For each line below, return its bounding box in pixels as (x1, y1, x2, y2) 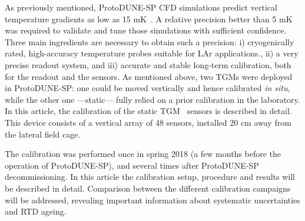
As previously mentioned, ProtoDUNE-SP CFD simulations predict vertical (5, 1, 277, 13)
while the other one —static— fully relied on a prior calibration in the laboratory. (5, 93, 300, 105)
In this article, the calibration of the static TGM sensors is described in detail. (5, 105, 292, 117)
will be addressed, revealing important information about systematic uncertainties (5, 193, 300, 206)
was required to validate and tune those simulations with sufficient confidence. (5, 24, 287, 36)
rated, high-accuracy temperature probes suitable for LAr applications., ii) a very (5, 47, 299, 59)
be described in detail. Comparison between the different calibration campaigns (5, 182, 291, 194)
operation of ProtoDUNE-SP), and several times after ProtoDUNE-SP (5, 159, 259, 171)
